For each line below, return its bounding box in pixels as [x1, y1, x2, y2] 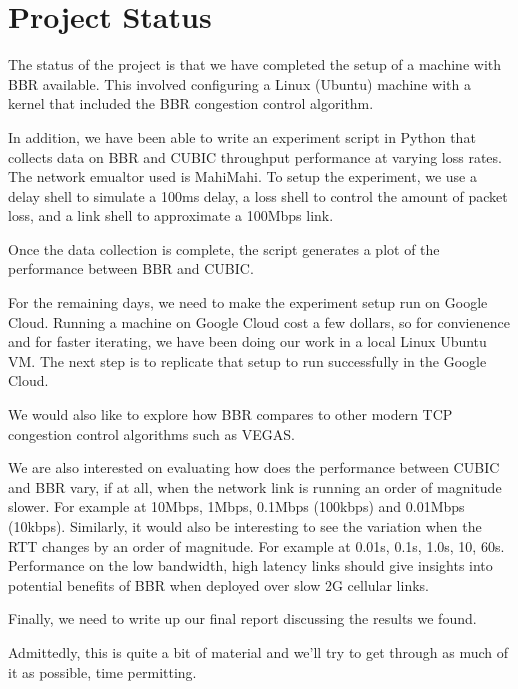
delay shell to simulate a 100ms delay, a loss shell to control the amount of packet [8, 185, 508, 206]
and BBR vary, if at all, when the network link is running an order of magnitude [8, 476, 502, 497]
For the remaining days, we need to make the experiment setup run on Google [8, 292, 488, 313]
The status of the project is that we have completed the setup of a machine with [8, 54, 502, 75]
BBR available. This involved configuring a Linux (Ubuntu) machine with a [8, 73, 471, 94]
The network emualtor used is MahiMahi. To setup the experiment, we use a [8, 166, 477, 187]
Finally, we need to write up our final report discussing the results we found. [8, 608, 477, 629]
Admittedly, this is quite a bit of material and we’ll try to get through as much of [8, 641, 509, 662]
